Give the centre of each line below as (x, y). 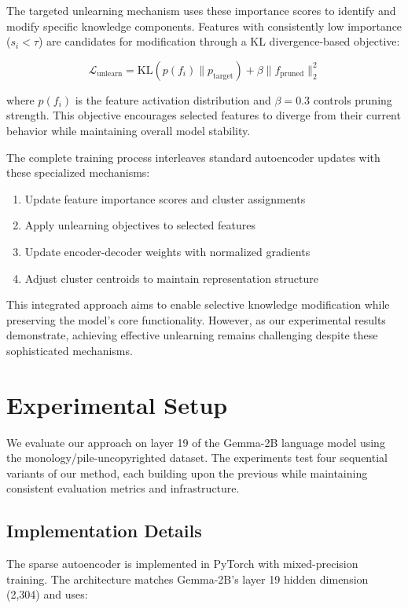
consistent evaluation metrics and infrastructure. (123, 488)
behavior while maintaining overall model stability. (129, 130)
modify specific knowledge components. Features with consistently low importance (204, 26)
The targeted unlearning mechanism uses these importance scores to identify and (201, 10)
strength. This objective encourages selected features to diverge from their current (204, 115)
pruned (292, 74)
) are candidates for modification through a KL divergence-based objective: (219, 41)
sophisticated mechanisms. (70, 350)
